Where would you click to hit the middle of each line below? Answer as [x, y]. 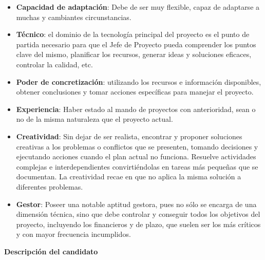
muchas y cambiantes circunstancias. [74, 17]
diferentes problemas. [50, 186]
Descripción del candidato [51, 251]
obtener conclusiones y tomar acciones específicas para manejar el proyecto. [135, 92]
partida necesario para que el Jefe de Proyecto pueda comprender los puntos [136, 44]
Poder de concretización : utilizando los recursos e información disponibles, [139, 81]
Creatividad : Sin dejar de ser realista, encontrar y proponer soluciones [129, 136]
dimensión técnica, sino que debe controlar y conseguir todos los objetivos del [138, 214]
